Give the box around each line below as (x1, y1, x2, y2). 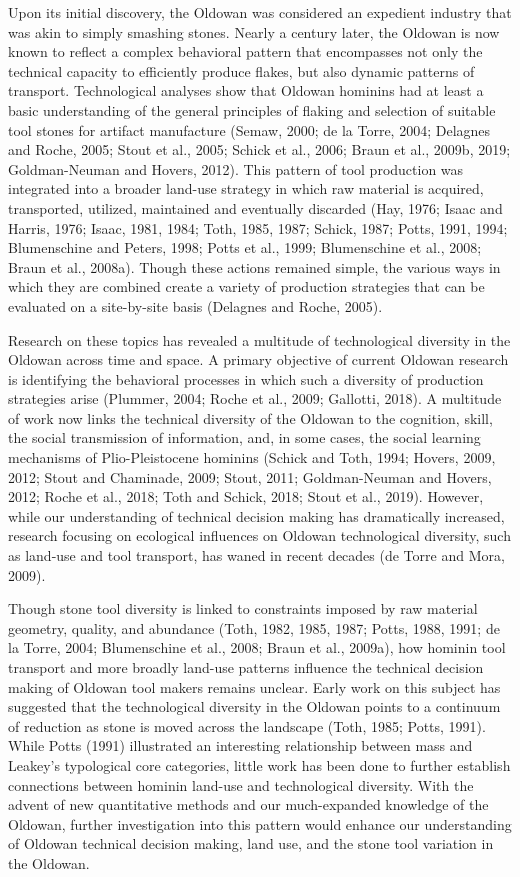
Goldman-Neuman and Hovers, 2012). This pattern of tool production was (8, 158, 464, 179)
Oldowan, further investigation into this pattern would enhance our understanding (8, 813, 512, 834)
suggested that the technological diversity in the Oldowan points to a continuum (8, 696, 501, 717)
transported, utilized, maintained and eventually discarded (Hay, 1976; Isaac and (8, 197, 503, 218)
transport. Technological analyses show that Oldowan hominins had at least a (8, 80, 484, 101)
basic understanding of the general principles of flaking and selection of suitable (8, 99, 496, 120)
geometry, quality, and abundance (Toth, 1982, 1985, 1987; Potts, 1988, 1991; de (8, 617, 500, 638)
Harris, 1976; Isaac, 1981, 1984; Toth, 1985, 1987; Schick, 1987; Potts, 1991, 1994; (8, 217, 508, 238)
